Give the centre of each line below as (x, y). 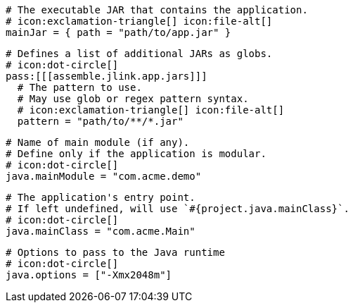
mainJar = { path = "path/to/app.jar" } (118, 32)
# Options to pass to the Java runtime (115, 252)
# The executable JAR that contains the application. (157, 10)
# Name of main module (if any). (98, 142)
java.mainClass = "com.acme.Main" (101, 231)
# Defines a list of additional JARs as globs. (139, 54)
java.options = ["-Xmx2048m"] (89, 275)
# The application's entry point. (101, 197)
